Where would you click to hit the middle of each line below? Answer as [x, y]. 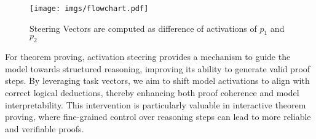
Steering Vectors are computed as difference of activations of [143, 28]
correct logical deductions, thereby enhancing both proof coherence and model [152, 93]
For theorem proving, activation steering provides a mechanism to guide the [148, 57]
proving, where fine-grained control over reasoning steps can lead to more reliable [158, 117]
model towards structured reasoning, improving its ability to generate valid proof [158, 68]
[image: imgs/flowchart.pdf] [89, 9]
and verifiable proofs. [45, 128]
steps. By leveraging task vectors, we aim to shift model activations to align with [157, 81]
